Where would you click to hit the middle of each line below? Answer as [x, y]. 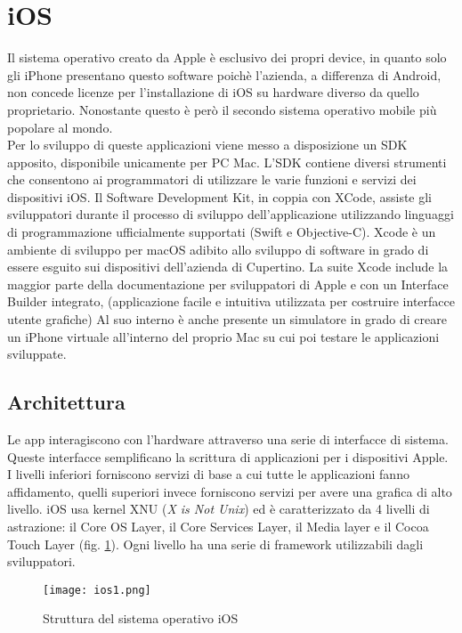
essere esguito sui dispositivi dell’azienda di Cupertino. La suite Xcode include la [228, 267]
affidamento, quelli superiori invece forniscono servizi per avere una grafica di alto [230, 491]
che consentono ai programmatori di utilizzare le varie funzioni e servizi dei [212, 179]
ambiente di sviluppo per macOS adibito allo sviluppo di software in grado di [218, 249]
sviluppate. [37, 354]
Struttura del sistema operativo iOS [141, 618]
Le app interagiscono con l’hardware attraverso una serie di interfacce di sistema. [228, 439]
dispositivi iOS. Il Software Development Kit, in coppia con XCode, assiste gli [220, 196]
